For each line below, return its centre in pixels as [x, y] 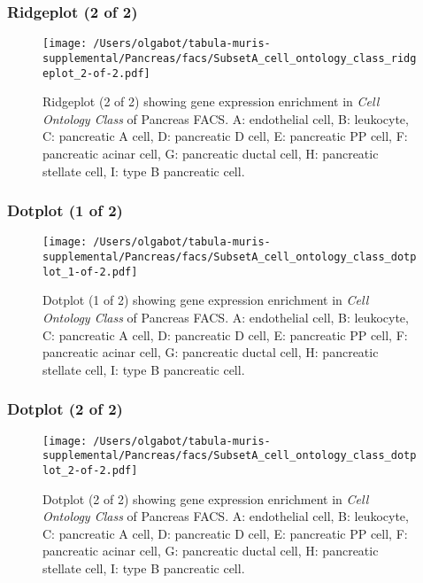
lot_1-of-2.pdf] [90, 272]
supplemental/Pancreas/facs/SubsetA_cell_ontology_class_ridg [230, 58]
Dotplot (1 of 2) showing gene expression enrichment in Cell [206, 300]
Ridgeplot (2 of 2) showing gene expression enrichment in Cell [211, 101]
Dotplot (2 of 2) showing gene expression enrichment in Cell [206, 498]
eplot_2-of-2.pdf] [96, 73]
